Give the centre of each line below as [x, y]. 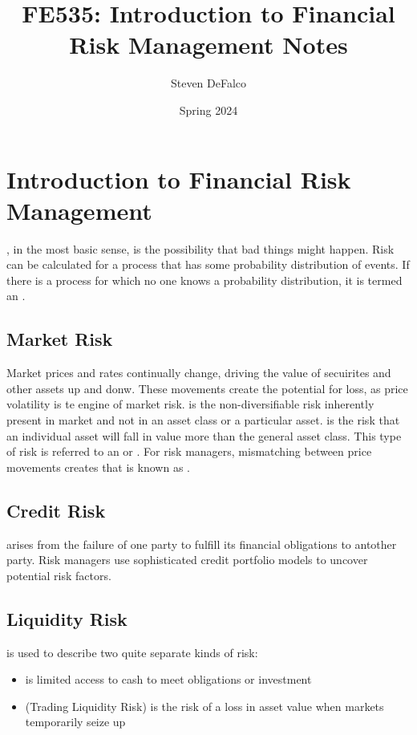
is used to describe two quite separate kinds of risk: [132, 652]
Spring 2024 [208, 110]
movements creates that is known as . [98, 467]
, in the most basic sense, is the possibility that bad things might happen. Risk [200, 248]
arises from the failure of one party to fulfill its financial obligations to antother [202, 544]
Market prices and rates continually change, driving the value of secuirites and [199, 373]
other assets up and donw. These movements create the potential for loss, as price [207, 388]
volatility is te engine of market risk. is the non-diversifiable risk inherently [190, 404]
